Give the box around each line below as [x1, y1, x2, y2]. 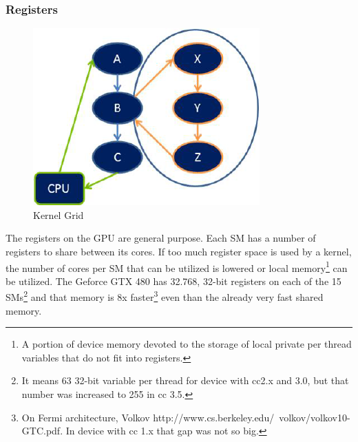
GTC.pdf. [21, 423, 63, 438]
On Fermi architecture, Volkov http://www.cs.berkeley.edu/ [21, 410, 275, 424]
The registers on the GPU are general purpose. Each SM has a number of [6, 231, 316, 245]
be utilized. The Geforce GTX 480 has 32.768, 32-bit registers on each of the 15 [6, 273, 341, 288]
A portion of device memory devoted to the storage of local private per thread [21, 337, 352, 351]
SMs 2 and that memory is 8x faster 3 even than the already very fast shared [6, 288, 324, 304]
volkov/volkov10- [279, 410, 350, 424]
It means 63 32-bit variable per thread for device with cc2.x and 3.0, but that [21, 373, 349, 388]
